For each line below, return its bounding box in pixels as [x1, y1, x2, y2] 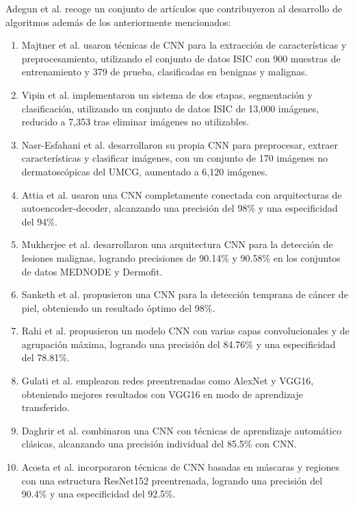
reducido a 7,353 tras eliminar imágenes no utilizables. [21, 114, 250, 129]
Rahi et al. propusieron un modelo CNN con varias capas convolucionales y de [21, 323, 350, 338]
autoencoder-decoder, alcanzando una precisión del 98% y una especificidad [21, 201, 338, 215]
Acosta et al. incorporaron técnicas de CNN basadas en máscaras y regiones [21, 460, 340, 474]
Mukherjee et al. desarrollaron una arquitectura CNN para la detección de [21, 237, 333, 251]
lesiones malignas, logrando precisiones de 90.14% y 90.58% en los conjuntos [21, 250, 341, 264]
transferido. [21, 400, 70, 415]
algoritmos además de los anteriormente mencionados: [5, 14, 231, 29]
